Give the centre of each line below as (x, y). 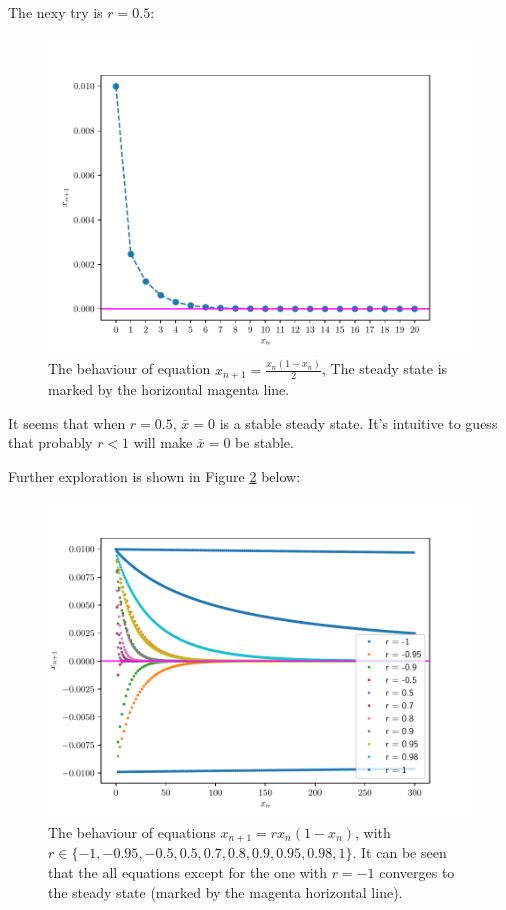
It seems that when (67, 422)
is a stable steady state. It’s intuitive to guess (358, 422)
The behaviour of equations (132, 831)
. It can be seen (399, 852)
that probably (50, 442)
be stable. (264, 442)
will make (163, 442)
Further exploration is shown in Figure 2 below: (154, 475)
